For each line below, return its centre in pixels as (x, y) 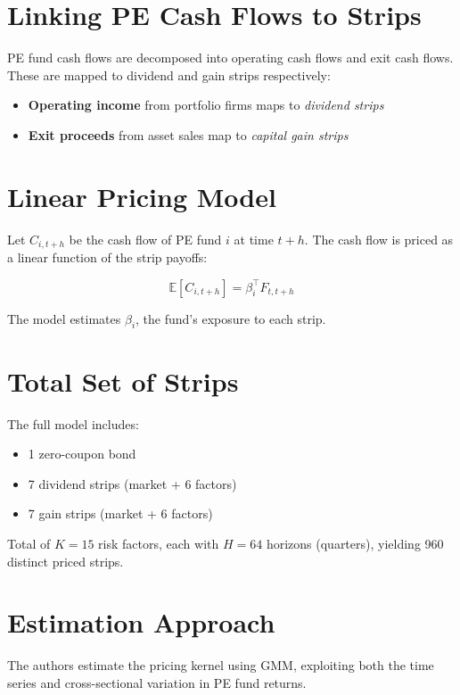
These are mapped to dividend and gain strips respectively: (169, 74)
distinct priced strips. (66, 561)
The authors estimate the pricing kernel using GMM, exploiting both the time (221, 665)
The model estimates (64, 318)
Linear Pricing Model (142, 196)
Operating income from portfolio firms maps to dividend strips (206, 105)
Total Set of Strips (123, 381)
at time (254, 239)
